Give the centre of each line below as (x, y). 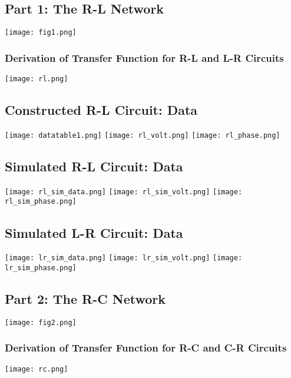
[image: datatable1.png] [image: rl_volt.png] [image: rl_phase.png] (143, 135)
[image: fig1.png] (41, 33)
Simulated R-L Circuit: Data (94, 166)
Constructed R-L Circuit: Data (101, 110)
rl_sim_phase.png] (41, 202)
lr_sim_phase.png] (41, 268)
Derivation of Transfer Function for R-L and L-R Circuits (144, 57)
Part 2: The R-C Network (85, 299)
